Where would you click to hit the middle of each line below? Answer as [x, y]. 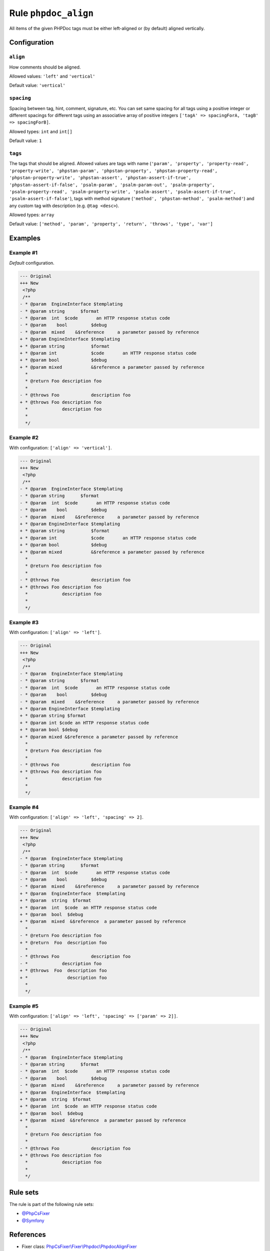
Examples [25, 238]
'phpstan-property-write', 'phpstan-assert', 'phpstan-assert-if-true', [100, 178]
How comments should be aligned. [45, 67]
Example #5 [24, 1006]
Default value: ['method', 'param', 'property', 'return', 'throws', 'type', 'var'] [111, 224]
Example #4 [24, 807]
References [27, 1235]
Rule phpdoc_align [51, 13]
